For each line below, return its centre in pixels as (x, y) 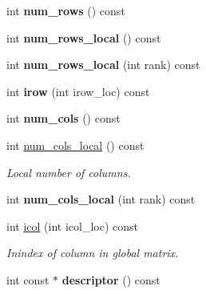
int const (28, 279)
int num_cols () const (63, 118)
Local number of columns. (69, 172)
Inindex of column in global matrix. (93, 253)
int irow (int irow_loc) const (78, 91)
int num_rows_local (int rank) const (103, 64)
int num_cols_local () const (75, 145)
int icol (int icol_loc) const (72, 226)
